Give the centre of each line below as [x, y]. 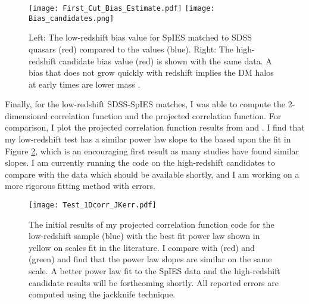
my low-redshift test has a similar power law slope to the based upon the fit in [148, 139]
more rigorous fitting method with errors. [80, 186]
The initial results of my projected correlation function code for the [152, 224]
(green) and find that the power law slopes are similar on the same [150, 259]
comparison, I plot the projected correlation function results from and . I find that [155, 127]
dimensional [26, 115]
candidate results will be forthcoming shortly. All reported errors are [154, 282]
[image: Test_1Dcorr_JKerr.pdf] [93, 205]
